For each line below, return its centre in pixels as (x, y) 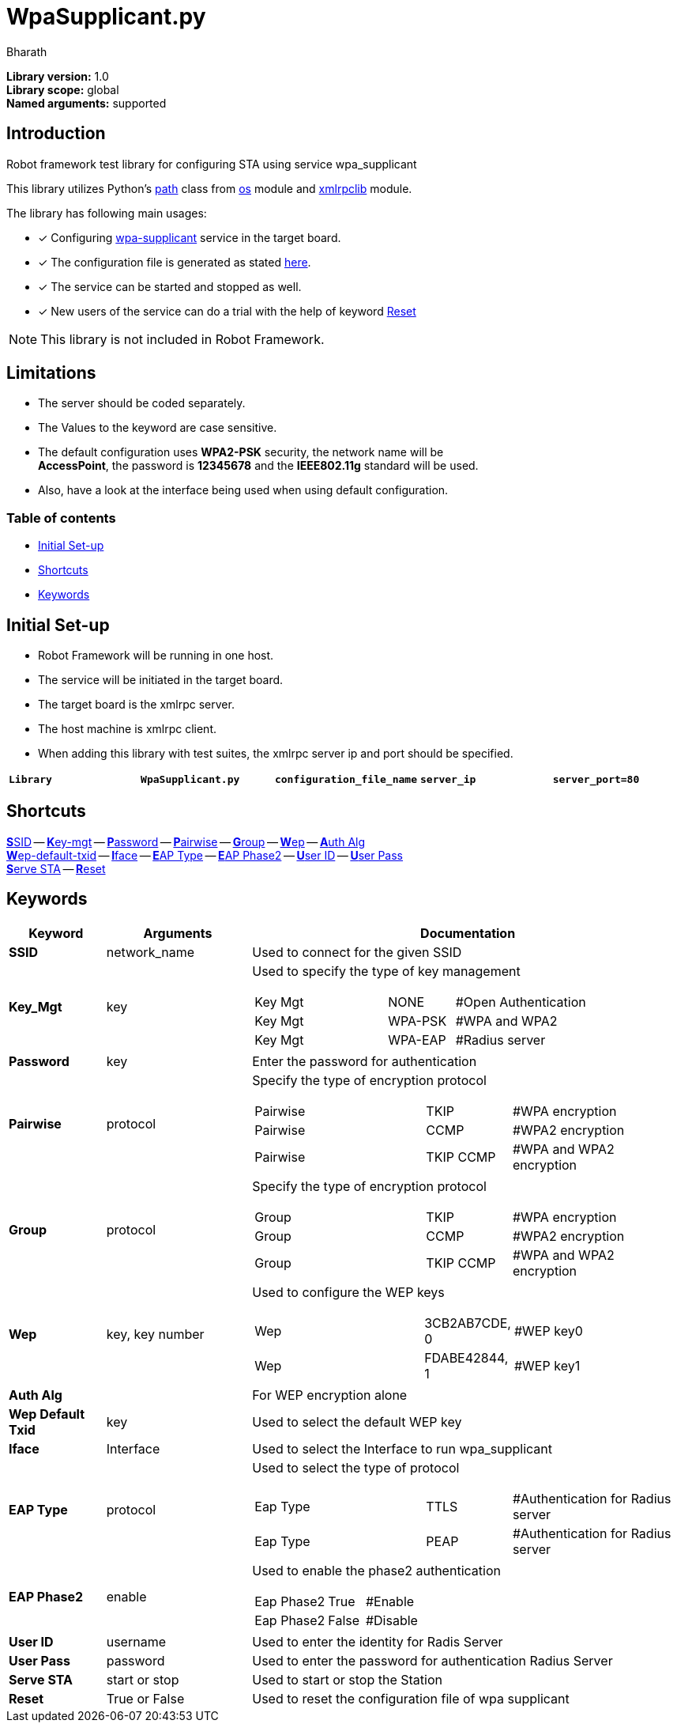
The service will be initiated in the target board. (161, 680)
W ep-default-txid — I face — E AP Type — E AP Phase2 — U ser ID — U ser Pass (205, 855)
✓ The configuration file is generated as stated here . (175, 262)
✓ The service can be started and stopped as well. (170, 286)
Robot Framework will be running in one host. (156, 656)
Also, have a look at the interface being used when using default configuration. (243, 490)
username (136, 1641)
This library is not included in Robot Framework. (182, 339)
